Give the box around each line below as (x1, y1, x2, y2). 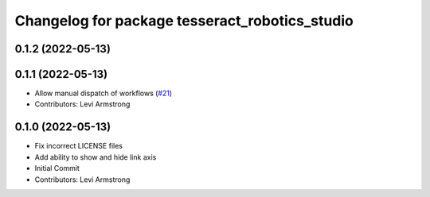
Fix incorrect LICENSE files (34, 141, 123, 151)
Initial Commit (34, 164, 80, 173)
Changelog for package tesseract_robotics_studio (14, 12, 354, 29)
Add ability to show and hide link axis (34, 152, 157, 162)
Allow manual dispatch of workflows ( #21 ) (34, 88, 173, 98)
